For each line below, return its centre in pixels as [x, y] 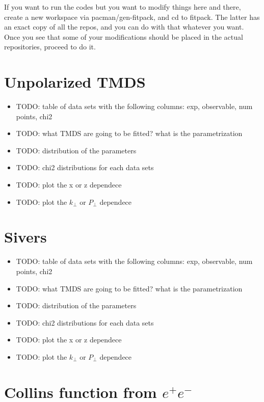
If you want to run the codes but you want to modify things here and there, [123, 7]
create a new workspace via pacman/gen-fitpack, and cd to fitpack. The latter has [132, 17]
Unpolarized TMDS [75, 82]
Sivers [25, 237]
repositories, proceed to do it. [50, 47]
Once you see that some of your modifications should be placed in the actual [124, 36]
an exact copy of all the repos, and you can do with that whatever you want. [124, 27]
